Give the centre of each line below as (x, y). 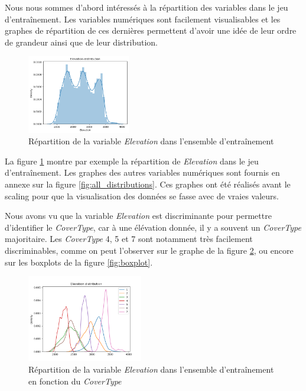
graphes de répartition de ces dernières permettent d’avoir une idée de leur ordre (151, 30)
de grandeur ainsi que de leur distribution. (81, 42)
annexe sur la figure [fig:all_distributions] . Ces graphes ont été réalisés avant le (148, 184)
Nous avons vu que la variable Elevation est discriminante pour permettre (138, 216)
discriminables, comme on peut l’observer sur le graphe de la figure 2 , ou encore (149, 251)
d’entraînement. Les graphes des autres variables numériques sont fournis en (142, 172)
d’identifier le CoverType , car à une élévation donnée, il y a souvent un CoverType (153, 227)
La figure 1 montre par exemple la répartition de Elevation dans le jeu (132, 161)
